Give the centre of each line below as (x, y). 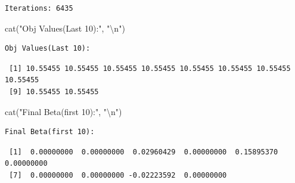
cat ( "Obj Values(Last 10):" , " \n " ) (65, 28)
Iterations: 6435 (39, 8)
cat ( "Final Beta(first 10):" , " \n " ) (63, 111)
